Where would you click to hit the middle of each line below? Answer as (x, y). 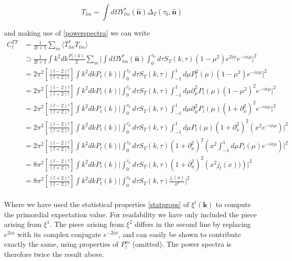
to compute (233, 204)
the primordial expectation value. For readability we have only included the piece (131, 214)
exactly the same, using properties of (61, 244)
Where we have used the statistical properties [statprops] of (97, 204)
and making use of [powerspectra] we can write (77, 33)
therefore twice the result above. (54, 254)
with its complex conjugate (59, 234)
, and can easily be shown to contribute (180, 234)
